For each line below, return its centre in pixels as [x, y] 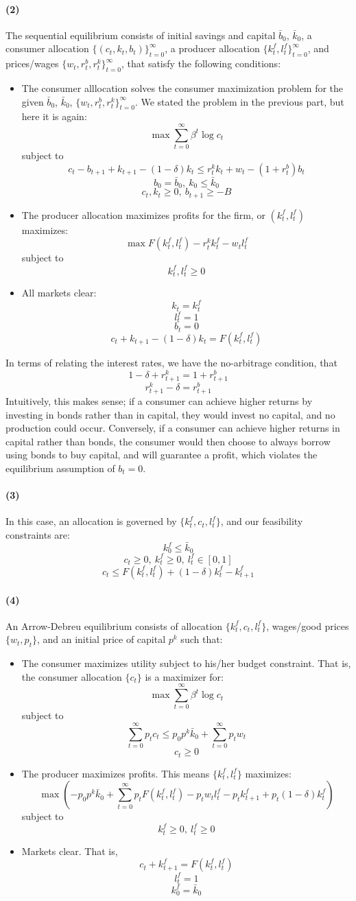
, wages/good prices [308, 625]
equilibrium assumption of [60, 468]
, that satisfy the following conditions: [201, 63]
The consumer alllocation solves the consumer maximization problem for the [182, 87]
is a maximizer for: [184, 676]
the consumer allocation [72, 676]
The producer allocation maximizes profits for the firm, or [143, 214]
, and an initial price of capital [101, 639]
